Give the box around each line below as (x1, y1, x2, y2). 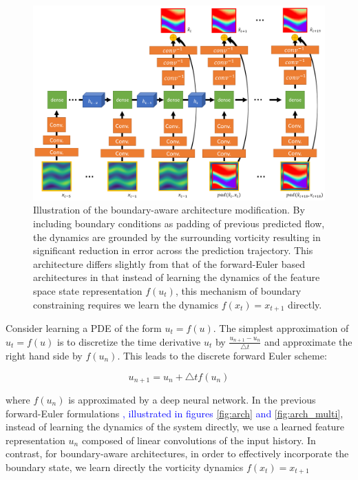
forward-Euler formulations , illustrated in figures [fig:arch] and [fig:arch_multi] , (6, 406, 344, 420)
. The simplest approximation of (213, 321, 349, 335)
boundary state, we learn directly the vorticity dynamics (6, 459, 244, 474)
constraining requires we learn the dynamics (33, 297, 219, 311)
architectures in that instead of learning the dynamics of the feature (33, 270, 320, 284)
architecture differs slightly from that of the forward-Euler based (33, 256, 306, 271)
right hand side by (6, 348, 83, 362)
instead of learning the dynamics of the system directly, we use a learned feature (6, 419, 345, 434)
